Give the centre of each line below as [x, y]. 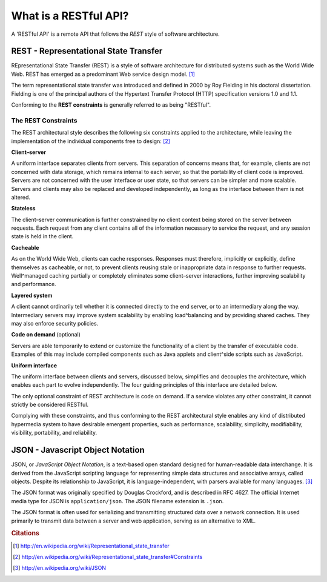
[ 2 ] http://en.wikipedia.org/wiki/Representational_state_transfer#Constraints [108, 557]
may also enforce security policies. [55, 323]
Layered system [32, 295]
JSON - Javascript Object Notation [78, 450]
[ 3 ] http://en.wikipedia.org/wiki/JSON [59, 568]
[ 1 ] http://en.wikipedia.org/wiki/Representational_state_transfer [91, 546]
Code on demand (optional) [46, 335]
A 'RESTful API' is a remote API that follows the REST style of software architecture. [116, 34]
